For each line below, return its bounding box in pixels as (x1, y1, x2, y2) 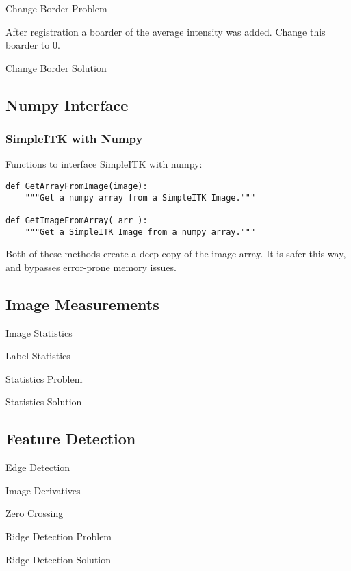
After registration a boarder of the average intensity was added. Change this (5, 24, 326, 38)
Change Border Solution (5, 60, 107, 75)
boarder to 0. (5, 38, 60, 52)
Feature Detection (5, 428, 136, 449)
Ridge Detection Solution (5, 552, 112, 566)
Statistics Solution (5, 394, 82, 409)
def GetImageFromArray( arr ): (5, 215, 148, 225)
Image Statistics (5, 325, 73, 340)
